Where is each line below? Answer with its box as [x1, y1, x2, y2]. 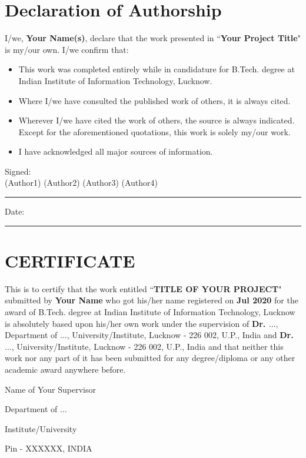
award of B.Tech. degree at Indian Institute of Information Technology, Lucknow [5, 305, 295, 317]
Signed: [5, 165, 31, 177]
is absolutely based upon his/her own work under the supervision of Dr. [5, 317, 266, 329]
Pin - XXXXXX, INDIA [5, 442, 92, 454]
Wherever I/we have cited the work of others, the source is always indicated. [18, 114, 295, 126]
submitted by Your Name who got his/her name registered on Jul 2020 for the [5, 294, 298, 306]
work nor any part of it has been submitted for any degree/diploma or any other [5, 352, 295, 364]
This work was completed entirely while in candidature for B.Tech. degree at [18, 63, 295, 75]
